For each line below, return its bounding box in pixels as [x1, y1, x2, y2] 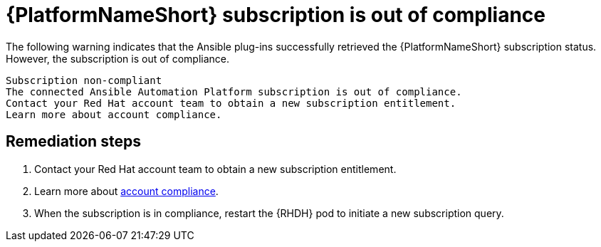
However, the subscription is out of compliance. [6, 52, 230, 65]
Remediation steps [6, 132, 141, 151]
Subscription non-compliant [6, 74, 162, 86]
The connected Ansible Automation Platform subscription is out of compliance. [6, 85, 462, 98]
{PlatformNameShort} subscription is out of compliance [6, 3, 546, 27]
